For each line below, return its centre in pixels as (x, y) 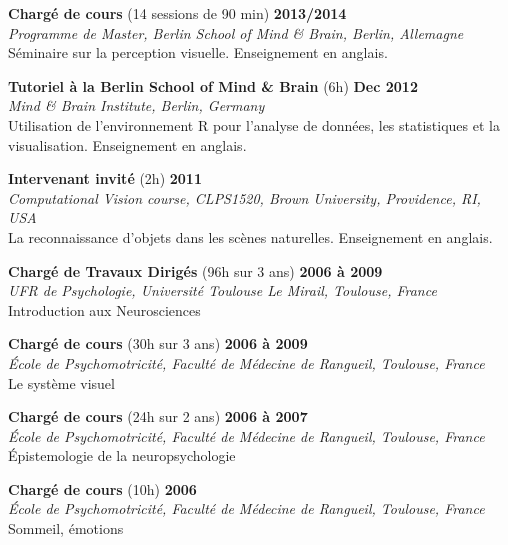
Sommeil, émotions (66, 528)
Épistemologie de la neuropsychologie (122, 455)
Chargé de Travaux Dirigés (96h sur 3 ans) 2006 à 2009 (195, 270)
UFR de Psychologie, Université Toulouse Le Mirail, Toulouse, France (222, 290)
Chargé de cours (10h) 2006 (102, 488)
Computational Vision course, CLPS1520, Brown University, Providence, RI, (244, 197)
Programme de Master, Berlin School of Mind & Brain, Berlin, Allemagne (236, 32)
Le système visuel (61, 382)
